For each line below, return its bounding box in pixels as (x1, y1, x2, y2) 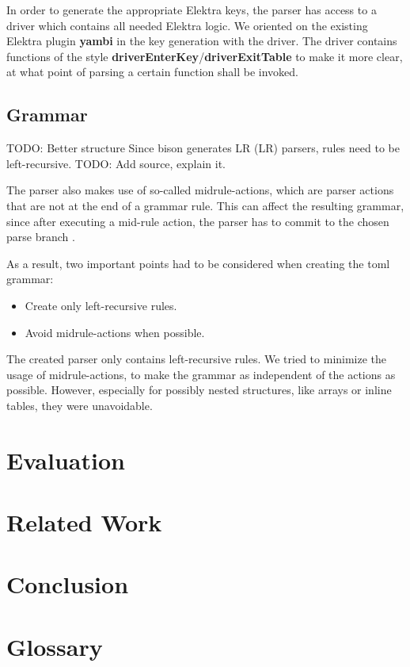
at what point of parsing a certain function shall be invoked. (6, 63, 298, 80)
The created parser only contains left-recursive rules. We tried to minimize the (6, 351, 387, 367)
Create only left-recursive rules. (25, 297, 177, 313)
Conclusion (6, 568, 129, 600)
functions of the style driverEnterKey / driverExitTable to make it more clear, (6, 48, 403, 64)
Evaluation (6, 443, 125, 476)
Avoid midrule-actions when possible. (25, 324, 205, 340)
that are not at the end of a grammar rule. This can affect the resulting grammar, (6, 197, 404, 213)
